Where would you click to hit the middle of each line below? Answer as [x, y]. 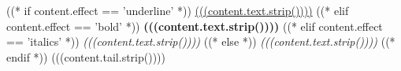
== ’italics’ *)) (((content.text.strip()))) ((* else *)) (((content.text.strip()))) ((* [201, 41]
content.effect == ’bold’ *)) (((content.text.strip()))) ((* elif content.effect [195, 26]
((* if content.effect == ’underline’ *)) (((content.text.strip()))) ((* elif [178, 10]
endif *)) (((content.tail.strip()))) [86, 56]
